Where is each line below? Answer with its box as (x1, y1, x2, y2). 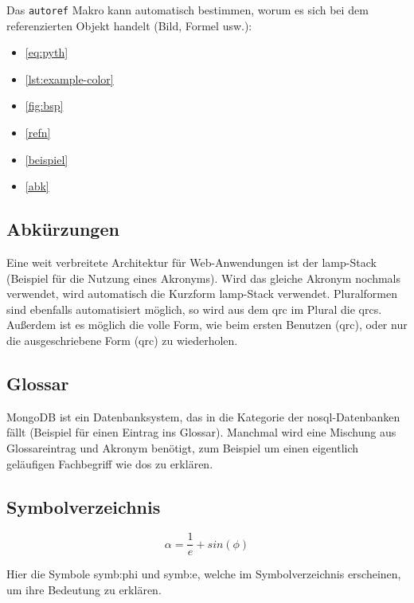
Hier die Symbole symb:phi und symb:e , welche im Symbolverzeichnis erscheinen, (6, 566, 401, 582)
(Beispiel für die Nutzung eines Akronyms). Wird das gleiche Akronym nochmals (6, 269, 401, 286)
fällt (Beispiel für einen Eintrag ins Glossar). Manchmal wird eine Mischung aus (6, 424, 396, 441)
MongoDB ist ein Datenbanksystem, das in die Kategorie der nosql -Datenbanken (6, 408, 400, 425)
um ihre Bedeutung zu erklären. (6, 581, 162, 598)
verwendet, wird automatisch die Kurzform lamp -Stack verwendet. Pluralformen (6, 285, 397, 302)
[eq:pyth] (25, 44, 68, 61)
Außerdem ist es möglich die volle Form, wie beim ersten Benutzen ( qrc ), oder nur (6, 316, 408, 333)
